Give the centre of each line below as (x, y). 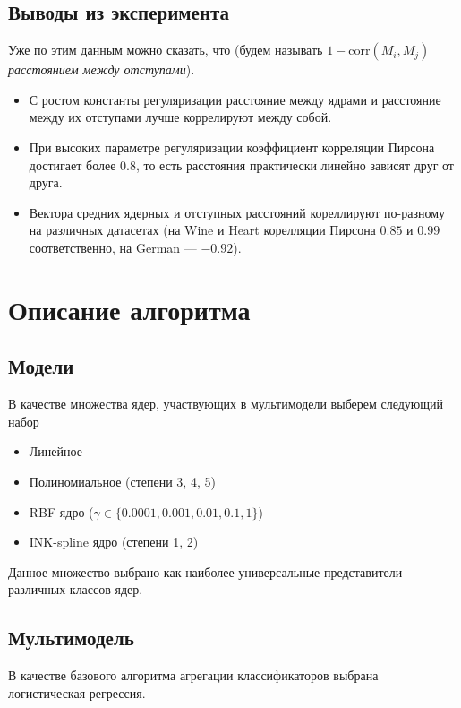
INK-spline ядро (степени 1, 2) (114, 542)
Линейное (55, 451)
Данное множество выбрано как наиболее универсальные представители (205, 571)
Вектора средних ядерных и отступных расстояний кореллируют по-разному (237, 212)
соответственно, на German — (113, 247)
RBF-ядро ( (61, 511)
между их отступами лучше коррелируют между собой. (180, 117)
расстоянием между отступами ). (102, 69)
